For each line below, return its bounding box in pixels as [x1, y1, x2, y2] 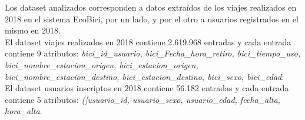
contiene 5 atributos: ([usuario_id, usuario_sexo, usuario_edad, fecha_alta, [5, 93, 280, 105]
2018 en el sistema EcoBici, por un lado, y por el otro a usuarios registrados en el [5, 12, 299, 25]
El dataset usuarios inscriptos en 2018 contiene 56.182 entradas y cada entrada [5, 82, 289, 94]
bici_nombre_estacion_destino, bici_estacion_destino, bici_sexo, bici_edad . [5, 70, 284, 82]
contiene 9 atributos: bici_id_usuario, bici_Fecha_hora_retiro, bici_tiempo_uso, [5, 47, 301, 59]
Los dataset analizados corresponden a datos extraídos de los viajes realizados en [5, 1, 297, 13]
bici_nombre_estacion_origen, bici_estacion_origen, [5, 58, 198, 71]
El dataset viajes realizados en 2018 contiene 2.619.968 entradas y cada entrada [5, 35, 291, 48]
